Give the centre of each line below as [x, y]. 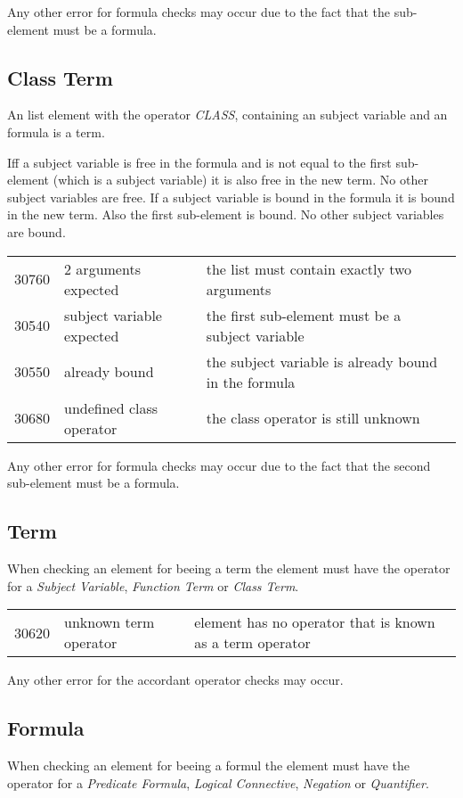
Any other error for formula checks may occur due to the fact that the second [219, 465]
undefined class [111, 407]
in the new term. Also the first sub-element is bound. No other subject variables [226, 214]
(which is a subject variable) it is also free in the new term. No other [240, 180]
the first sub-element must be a [304, 315]
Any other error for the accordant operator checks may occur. [175, 680]
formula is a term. [56, 132]
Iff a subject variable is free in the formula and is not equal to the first [199, 162]
